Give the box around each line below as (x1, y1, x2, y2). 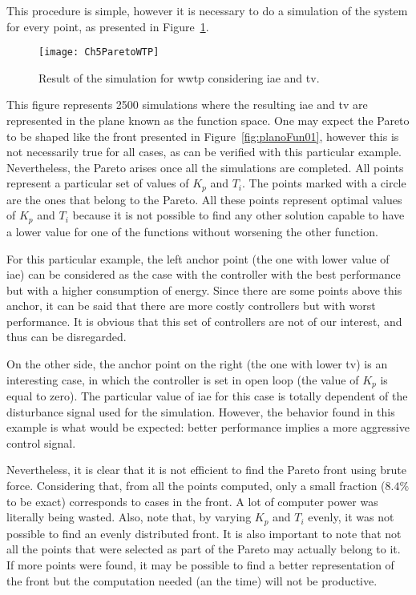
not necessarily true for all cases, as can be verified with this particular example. (6, 143, 402, 160)
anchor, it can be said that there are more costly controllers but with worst (6, 297, 376, 314)
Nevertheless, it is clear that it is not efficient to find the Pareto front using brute (6, 461, 406, 478)
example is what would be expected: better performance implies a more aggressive (6, 419, 410, 436)
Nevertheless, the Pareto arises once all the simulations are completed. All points (6, 159, 404, 175)
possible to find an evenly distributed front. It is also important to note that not (6, 525, 402, 541)
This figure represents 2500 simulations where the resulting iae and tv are (6, 96, 368, 113)
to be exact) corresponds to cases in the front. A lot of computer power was (6, 492, 378, 509)
